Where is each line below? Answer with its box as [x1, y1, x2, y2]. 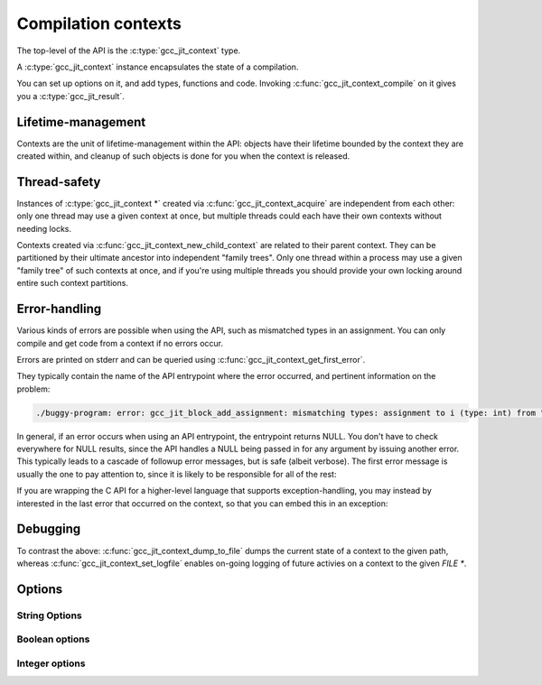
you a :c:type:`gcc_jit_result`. [16, 90, 126, 101]
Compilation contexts [16, 14, 182, 33]
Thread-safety [16, 174, 101, 190]
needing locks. [16, 223, 72, 234]
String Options [16, 609, 82, 622]
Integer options [16, 657, 86, 670]
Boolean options [16, 633, 90, 645]
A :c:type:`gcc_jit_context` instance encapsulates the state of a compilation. [16, 61, 299, 72]
